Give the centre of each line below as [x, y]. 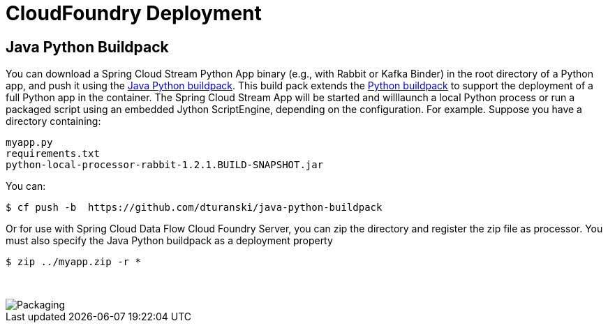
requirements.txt [53, 154]
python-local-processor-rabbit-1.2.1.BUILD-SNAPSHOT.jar [165, 165]
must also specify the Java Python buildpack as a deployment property [169, 241]
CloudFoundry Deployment [134, 13]
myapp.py [29, 143]
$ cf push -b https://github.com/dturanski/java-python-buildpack [194, 208]
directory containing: [53, 121]
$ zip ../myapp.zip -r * [73, 262]
